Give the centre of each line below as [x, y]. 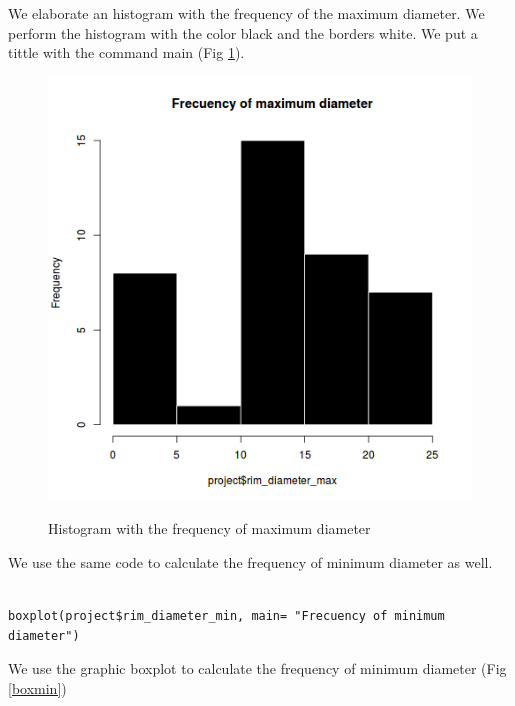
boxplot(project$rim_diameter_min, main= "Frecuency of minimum [226, 616]
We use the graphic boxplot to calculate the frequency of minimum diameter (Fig [257, 668]
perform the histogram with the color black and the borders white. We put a [243, 32]
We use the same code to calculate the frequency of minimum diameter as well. [250, 561]
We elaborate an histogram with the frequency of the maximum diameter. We [246, 13]
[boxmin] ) [37, 687]
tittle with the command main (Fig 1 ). [126, 52]
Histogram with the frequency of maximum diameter [209, 528]
